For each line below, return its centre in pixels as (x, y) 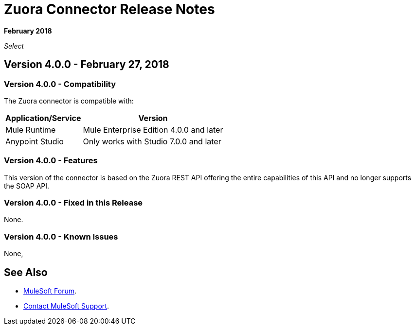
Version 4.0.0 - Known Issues (61, 236)
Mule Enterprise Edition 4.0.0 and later (153, 130)
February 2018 (28, 31)
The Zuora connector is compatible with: (69, 101)
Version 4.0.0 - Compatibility (60, 84)
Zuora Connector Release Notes (109, 9)
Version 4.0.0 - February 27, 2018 (87, 65)
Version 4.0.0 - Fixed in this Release (73, 203)
